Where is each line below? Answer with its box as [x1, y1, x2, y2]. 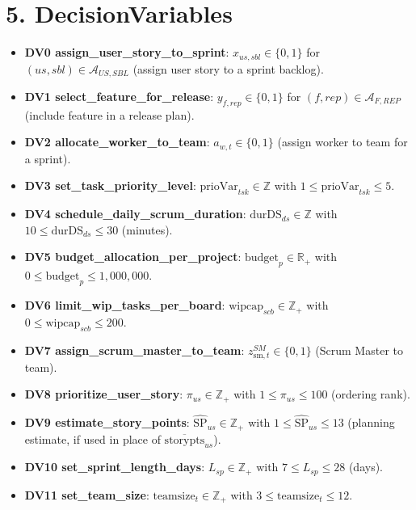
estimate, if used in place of [24, 430, 161, 447]
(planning [347, 414, 395, 431]
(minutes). [121, 221, 173, 238]
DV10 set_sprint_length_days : [24, 458, 205, 475]
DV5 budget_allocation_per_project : [24, 248, 242, 265]
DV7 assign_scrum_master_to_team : [24, 341, 245, 358]
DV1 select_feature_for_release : [24, 88, 214, 105]
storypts [164, 434, 205, 446]
